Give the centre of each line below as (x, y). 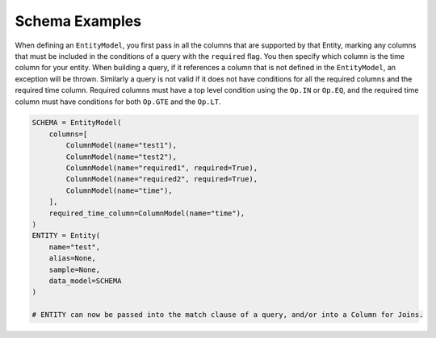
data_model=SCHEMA (85, 281)
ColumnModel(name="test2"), (122, 156)
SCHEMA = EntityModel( (77, 123)
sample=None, (75, 269)
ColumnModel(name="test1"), (122, 146)
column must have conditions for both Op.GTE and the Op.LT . (118, 102)
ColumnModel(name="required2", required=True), (162, 179)
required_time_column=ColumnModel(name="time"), (147, 213)
